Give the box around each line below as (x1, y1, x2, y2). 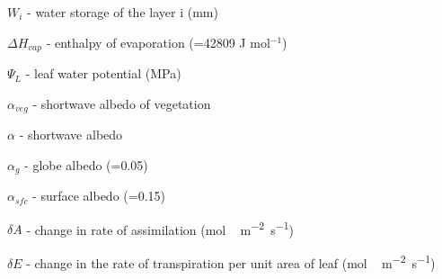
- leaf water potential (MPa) (25, 64, 181, 83)
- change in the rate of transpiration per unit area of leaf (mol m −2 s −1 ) (26, 250, 436, 272)
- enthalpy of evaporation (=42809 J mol (46, 32, 270, 51)
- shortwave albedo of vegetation (32, 94, 211, 112)
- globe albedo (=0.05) (24, 155, 148, 174)
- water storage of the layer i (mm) (27, 3, 218, 21)
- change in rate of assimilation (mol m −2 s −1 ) (26, 217, 295, 238)
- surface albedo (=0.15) (32, 186, 165, 205)
